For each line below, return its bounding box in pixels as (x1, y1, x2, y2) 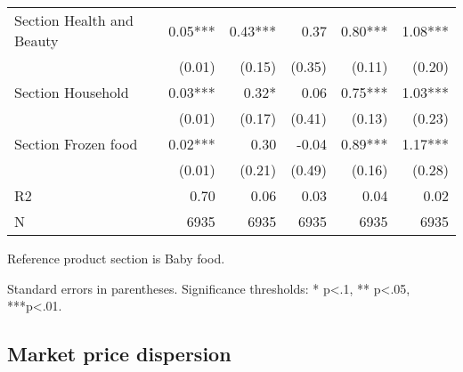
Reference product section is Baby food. (7, 249, 225, 267)
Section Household (14, 82, 129, 102)
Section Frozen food (14, 133, 138, 154)
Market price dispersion (7, 340, 231, 368)
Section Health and (14, 10, 134, 30)
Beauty (14, 30, 59, 51)
